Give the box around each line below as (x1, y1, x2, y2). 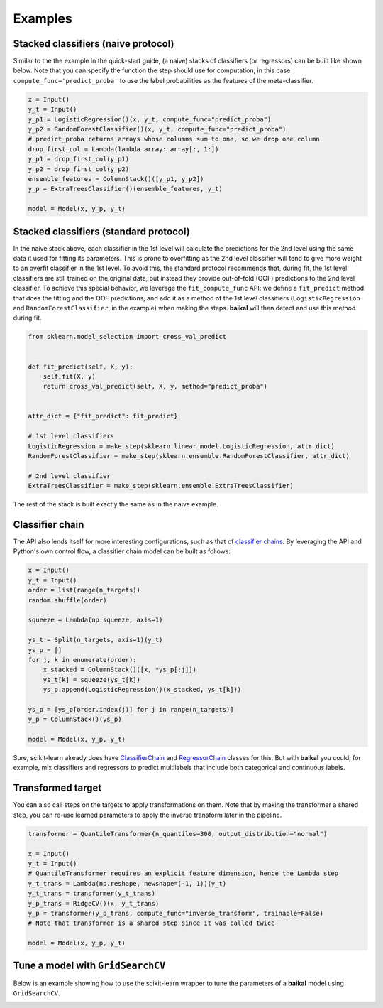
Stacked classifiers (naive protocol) (13, 38, 174, 50)
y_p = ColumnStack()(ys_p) (28, 715, 122, 724)
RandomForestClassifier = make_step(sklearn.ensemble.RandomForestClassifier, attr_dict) (28, 452, 350, 460)
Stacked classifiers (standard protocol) (13, 225, 191, 237)
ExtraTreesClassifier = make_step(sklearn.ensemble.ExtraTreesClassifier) (28, 482, 294, 490)
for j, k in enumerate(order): (28, 656, 138, 663)
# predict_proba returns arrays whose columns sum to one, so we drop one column (28, 135, 321, 143)
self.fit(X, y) (43, 372, 96, 380)
